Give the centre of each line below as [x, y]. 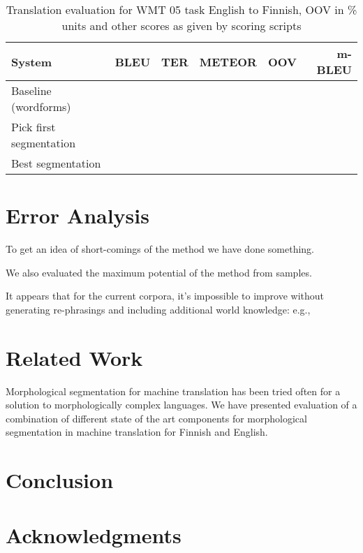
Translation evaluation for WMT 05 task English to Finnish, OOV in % [181, 9]
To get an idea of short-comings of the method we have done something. [160, 249]
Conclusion [60, 480]
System [32, 61]
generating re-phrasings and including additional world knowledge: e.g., [158, 309]
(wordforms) [41, 106]
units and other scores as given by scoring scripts [181, 25]
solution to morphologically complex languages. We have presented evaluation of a [181, 405]
